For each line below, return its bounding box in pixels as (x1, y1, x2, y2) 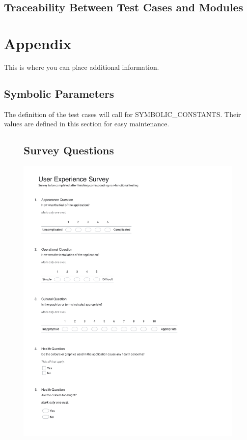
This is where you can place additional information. (4, 61, 159, 72)
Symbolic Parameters (4, 86, 114, 101)
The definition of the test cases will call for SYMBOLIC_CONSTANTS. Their (4, 109, 241, 119)
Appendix (4, 33, 72, 53)
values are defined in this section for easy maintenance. (4, 118, 169, 129)
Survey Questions (24, 143, 114, 158)
